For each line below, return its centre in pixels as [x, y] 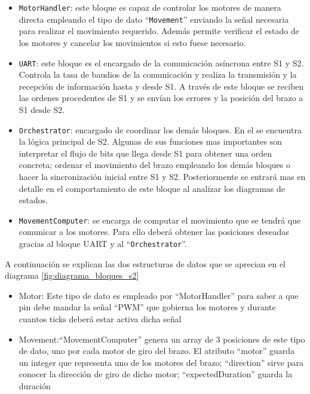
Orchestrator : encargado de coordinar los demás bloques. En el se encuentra [160, 129]
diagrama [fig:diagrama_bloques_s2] [72, 275]
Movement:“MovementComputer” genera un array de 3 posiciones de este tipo [162, 339]
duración [35, 386]
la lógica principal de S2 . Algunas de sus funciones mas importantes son [150, 141]
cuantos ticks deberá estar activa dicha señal [100, 319]
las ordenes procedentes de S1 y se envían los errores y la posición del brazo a [161, 98]
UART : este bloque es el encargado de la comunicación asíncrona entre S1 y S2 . [161, 62]
